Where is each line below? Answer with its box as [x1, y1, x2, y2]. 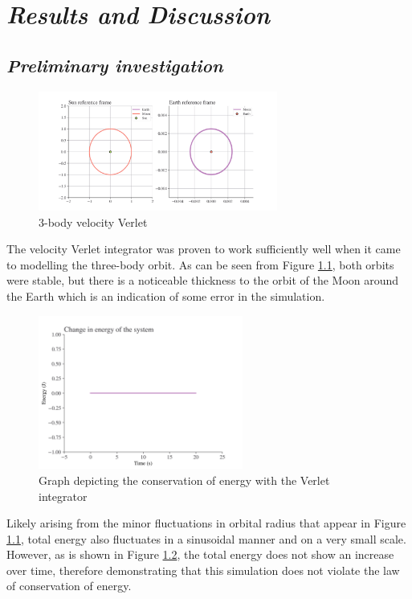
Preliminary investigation [6, 52, 223, 77]
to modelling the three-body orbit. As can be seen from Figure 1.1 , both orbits [6, 256, 394, 273]
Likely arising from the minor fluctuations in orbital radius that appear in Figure [6, 515, 406, 531]
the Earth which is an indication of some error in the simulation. [6, 287, 325, 304]
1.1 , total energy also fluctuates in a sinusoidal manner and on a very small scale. [6, 530, 406, 547]
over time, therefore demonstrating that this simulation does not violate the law [6, 561, 400, 578]
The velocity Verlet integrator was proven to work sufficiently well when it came [6, 240, 401, 257]
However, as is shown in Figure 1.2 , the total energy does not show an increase [6, 546, 394, 563]
